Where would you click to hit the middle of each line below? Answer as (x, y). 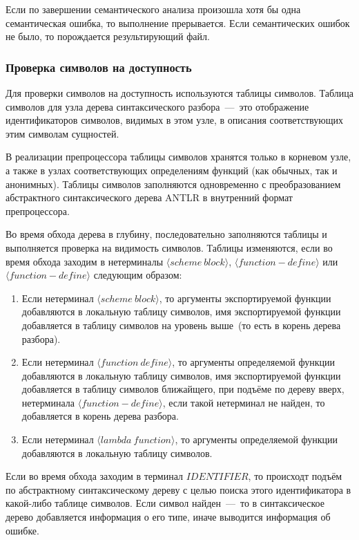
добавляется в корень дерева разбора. (100, 416)
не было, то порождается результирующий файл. (108, 36)
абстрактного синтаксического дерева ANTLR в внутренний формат (149, 197)
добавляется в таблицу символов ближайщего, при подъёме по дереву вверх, (183, 389)
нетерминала (48, 402)
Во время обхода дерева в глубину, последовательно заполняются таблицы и (166, 234)
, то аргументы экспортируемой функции (245, 298)
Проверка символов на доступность (99, 67)
